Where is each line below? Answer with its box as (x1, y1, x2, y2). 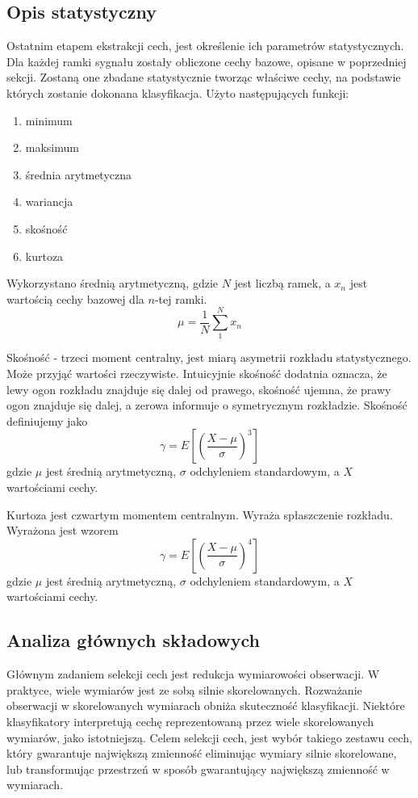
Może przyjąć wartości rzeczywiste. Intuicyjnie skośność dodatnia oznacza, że (6, 365, 387, 382)
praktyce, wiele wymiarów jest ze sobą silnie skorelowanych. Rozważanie (6, 681, 362, 698)
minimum (25, 111, 73, 128)
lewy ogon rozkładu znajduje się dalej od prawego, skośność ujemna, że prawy (6, 380, 391, 397)
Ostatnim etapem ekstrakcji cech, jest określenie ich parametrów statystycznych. (6, 37, 404, 54)
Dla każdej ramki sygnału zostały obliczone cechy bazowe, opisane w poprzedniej (6, 52, 407, 69)
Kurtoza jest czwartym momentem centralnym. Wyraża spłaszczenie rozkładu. (6, 506, 393, 523)
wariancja (25, 193, 73, 210)
